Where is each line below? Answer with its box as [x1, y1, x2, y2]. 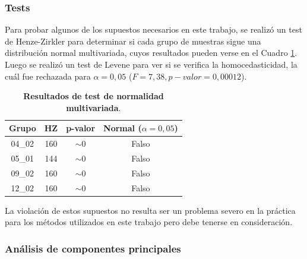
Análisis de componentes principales [5, 241, 181, 255]
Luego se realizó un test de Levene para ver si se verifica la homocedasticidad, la [5, 58, 297, 70]
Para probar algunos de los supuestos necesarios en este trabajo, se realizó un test [5, 23, 302, 36]
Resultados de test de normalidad [23, 90, 164, 102]
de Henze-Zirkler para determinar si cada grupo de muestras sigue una [5, 34, 261, 47]
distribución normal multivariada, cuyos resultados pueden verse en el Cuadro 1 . [5, 46, 297, 59]
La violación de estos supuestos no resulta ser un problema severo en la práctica [5, 204, 296, 216]
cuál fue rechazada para [5, 70, 91, 82]
